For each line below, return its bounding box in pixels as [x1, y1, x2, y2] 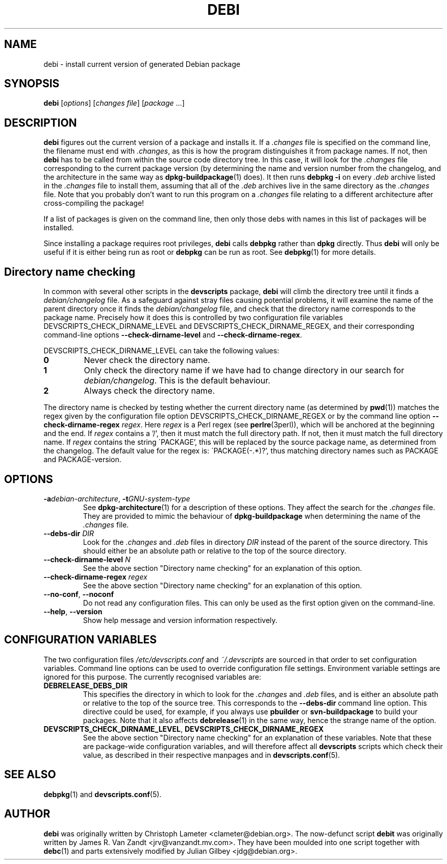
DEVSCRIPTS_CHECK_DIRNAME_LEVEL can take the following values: [43, 346, 279, 355]
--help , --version [43, 607, 103, 616]
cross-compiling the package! [43, 199, 144, 208]
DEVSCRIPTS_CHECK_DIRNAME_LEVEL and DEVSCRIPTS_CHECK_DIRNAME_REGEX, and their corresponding [43, 322, 414, 331]
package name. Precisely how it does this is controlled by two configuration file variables [43, 313, 343, 322]
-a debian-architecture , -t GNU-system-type [43, 494, 190, 503]
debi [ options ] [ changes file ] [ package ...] [43, 99, 185, 108]
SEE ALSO [4, 768, 56, 781]
